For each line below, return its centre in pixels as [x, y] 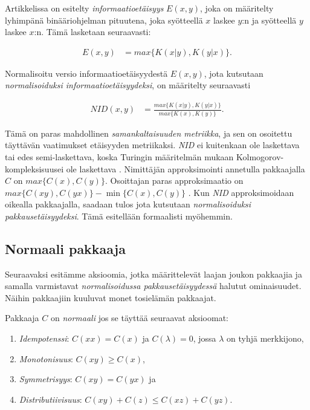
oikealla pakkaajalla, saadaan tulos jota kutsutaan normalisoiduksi [128, 204]
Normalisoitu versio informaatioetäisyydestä [86, 73]
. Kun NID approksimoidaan [241, 192]
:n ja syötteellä [269, 20]
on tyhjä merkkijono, [265, 338]
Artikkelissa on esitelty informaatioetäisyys [84, 8]
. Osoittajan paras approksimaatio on [174, 181]
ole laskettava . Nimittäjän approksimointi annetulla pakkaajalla [186, 168]
